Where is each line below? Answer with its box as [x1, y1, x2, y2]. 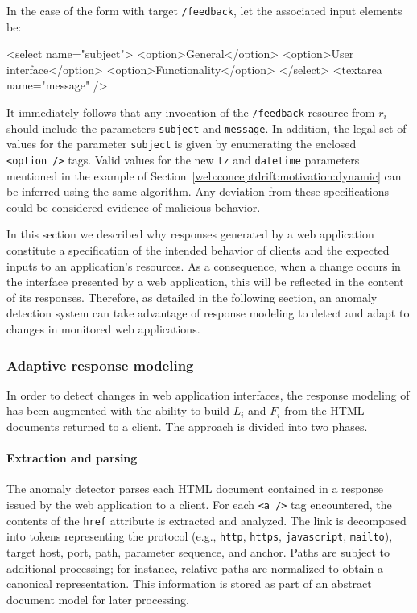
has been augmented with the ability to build [6, 402, 229, 419]
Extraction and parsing [6, 449, 138, 466]
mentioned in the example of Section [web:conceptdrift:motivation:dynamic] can [6, 167, 402, 184]
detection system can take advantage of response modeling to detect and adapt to [6, 304, 410, 321]
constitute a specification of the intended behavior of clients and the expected [6, 242, 390, 259]
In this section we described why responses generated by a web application [6, 226, 374, 242]
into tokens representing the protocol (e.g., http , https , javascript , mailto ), [6, 528, 393, 545]
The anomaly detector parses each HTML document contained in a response [6, 480, 384, 497]
